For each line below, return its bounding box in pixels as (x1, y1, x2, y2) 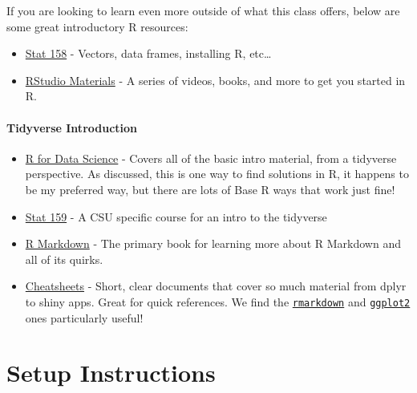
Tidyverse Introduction (6, 119, 138, 136)
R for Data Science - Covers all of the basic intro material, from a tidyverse (25, 149, 397, 166)
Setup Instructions (6, 356, 216, 389)
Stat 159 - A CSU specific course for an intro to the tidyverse (25, 208, 327, 225)
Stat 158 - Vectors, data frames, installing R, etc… (25, 45, 272, 62)
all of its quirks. (25, 250, 103, 267)
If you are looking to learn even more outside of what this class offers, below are (6, 2, 400, 18)
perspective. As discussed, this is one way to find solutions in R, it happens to (25, 165, 409, 182)
